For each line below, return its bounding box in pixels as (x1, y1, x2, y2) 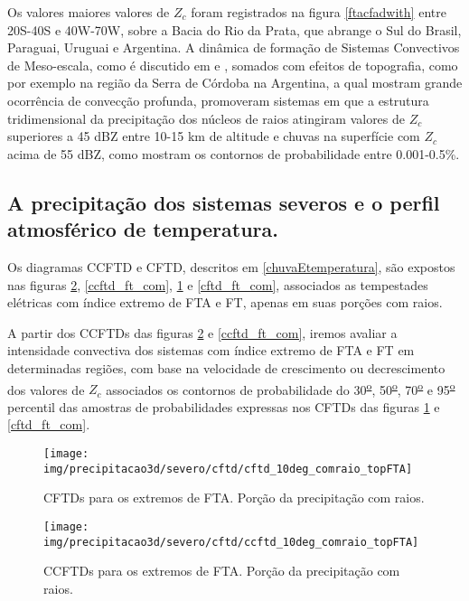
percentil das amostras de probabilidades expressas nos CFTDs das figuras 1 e (7, 397, 440, 416)
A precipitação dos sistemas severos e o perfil (7, 188, 440, 216)
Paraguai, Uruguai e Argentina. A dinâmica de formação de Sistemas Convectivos (7, 38, 460, 57)
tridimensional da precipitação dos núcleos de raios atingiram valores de (7, 108, 406, 127)
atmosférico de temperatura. (7, 215, 278, 243)
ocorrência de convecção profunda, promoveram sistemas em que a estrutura (7, 90, 429, 109)
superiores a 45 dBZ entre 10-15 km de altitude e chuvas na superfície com (7, 127, 420, 146)
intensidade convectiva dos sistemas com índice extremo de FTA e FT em (7, 341, 415, 360)
